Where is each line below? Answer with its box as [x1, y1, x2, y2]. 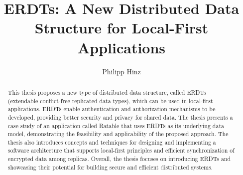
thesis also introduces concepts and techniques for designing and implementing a [7, 138, 216, 146]
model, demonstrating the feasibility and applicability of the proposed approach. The [7, 130, 229, 138]
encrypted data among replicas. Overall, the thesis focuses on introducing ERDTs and [7, 155, 231, 163]
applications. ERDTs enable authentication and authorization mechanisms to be [7, 105, 216, 113]
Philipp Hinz [102, 66, 141, 76]
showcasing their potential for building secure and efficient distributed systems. [7, 163, 213, 171]
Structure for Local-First [34, 17, 209, 38]
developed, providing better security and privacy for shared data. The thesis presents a [7, 113, 233, 121]
